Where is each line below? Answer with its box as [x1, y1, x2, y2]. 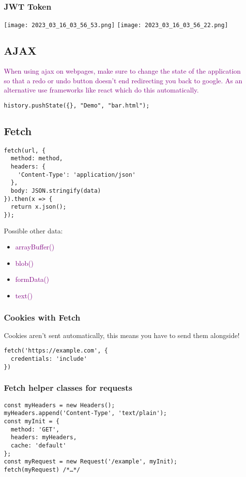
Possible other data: [4, 225, 63, 235]
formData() [15, 274, 49, 284]
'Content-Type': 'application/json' [17, 171, 136, 178]
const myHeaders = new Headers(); [4, 401, 115, 409]
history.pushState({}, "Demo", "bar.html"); [4, 102, 150, 109]
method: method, [11, 155, 63, 162]
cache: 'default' [11, 442, 66, 449]
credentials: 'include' [11, 355, 87, 363]
